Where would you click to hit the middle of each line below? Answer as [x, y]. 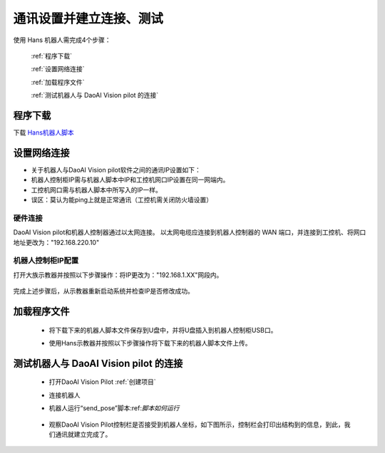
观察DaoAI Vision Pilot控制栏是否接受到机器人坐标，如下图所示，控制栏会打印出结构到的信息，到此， [197, 425]
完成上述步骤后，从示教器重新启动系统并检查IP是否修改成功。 [103, 291]
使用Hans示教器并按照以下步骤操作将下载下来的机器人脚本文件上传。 [150, 343]
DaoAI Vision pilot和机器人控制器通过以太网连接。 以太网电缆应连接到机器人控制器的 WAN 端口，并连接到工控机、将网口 [190, 232]
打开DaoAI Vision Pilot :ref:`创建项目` [102, 382]
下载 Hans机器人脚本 [43, 132]
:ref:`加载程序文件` [58, 82]
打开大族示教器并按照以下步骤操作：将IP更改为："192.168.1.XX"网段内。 [118, 275]
